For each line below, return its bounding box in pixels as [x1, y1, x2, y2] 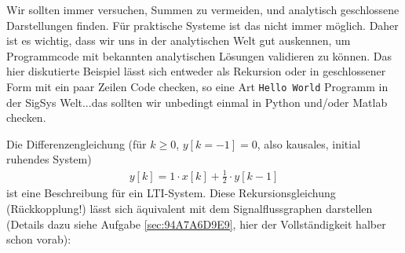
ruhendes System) [6, 151, 92, 167]
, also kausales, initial [257, 135, 361, 152]
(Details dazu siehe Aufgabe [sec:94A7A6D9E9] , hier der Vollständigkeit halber [6, 215, 386, 232]
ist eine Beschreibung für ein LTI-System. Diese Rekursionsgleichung [6, 185, 336, 201]
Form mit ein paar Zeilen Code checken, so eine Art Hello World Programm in [6, 78, 389, 94]
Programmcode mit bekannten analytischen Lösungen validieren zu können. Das [6, 47, 392, 64]
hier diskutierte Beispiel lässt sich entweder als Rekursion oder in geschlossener [6, 63, 386, 79]
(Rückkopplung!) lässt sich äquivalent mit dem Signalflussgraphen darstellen [6, 200, 373, 216]
